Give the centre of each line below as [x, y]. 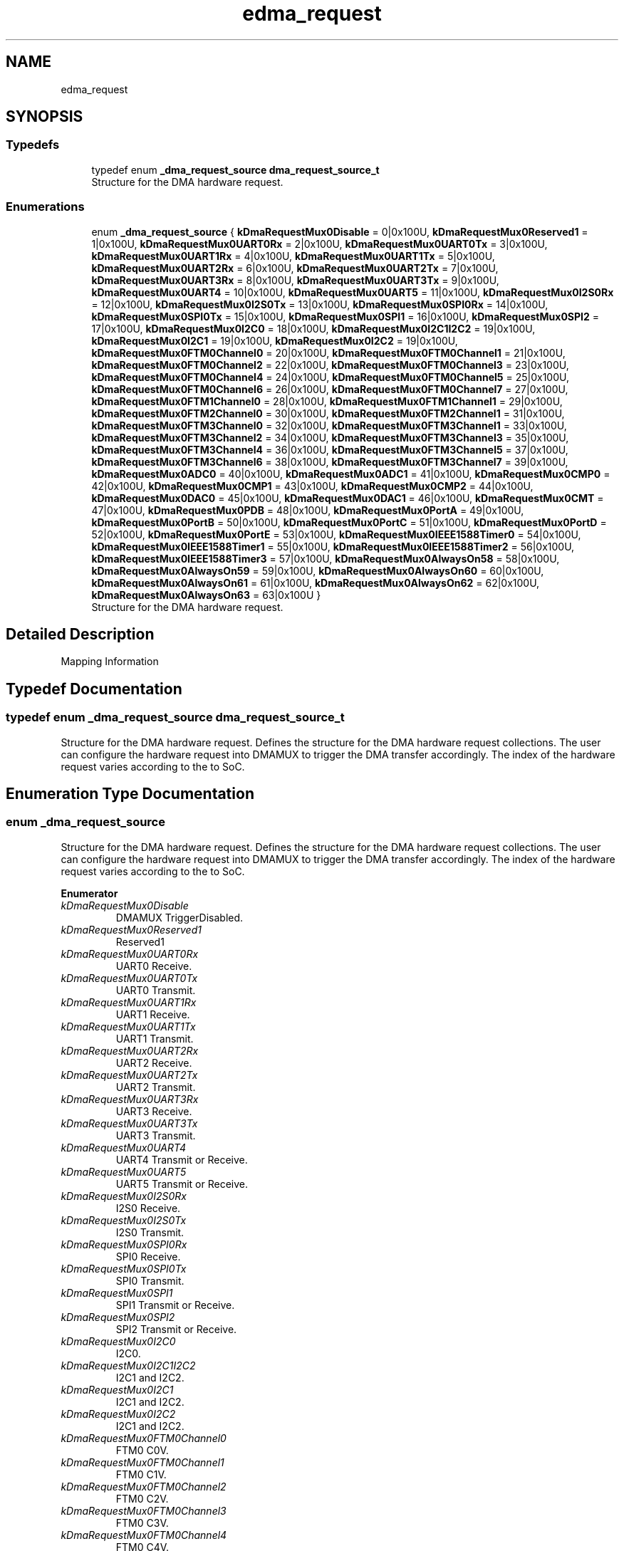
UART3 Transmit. [156, 1135]
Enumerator [89, 893]
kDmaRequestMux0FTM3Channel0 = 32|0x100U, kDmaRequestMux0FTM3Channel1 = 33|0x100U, [329, 425]
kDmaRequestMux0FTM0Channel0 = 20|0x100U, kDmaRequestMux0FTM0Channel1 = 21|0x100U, [328, 352]
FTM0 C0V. [142, 1450]
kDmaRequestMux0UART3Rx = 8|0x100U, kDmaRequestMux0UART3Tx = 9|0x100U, [295, 280]
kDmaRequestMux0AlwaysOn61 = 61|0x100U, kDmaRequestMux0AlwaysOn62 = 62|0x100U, [316, 583]
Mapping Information [110, 662]
